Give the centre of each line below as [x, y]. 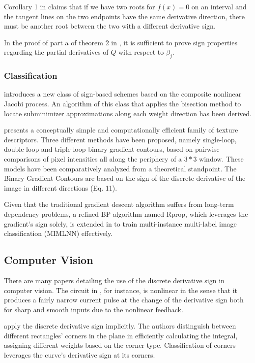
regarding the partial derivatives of [56, 52]
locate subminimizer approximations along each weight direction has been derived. [128, 113]
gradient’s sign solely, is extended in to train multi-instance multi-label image [120, 223]
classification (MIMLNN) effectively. [58, 233]
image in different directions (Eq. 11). [61, 187]
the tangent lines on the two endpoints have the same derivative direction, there [124, 16]
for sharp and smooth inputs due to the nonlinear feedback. [94, 309]
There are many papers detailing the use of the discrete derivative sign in [114, 280]
